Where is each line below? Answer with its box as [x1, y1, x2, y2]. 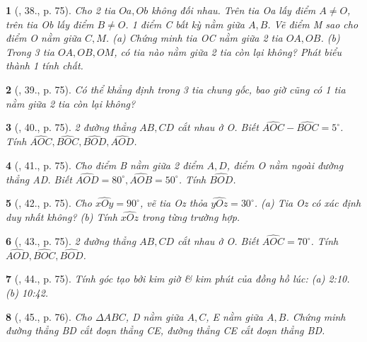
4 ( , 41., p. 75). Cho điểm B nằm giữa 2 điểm [6, 157, 204, 172]
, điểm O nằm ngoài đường [226, 157, 344, 172]
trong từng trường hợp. [142, 210, 240, 224]
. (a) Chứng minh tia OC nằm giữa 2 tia [105, 30, 283, 45]
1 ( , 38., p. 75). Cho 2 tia [6, 3, 116, 17]
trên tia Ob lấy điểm [6, 16, 94, 31]
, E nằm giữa [206, 309, 263, 324]
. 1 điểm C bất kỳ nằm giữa [125, 16, 245, 31]
